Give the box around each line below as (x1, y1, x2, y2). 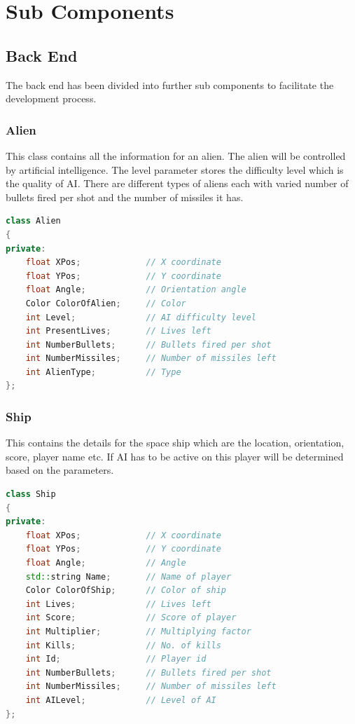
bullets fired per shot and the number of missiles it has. (6, 189, 244, 204)
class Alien (6, 216, 61, 226)
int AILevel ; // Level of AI (25, 695, 216, 705)
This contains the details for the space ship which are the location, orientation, (6, 435, 344, 450)
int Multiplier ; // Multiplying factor (25, 627, 251, 637)
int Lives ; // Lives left (25, 599, 211, 609)
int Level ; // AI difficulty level (25, 312, 256, 322)
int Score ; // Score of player (25, 613, 237, 623)
